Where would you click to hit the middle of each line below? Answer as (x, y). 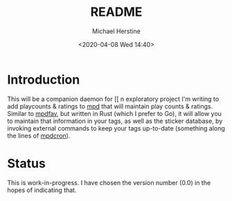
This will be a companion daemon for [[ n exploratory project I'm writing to (113, 99)
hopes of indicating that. (42, 190)
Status (27, 163)
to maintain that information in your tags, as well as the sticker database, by (115, 121)
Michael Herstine (116, 31)
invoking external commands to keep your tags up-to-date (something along (116, 128)
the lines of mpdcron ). (39, 135)
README (116, 12)
